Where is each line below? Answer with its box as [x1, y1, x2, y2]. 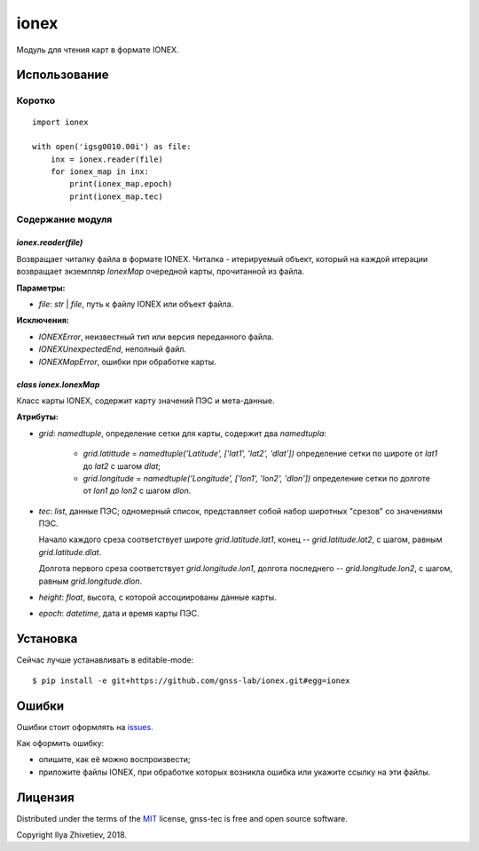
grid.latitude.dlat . [38, 546, 102, 557]
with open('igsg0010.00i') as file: [32, 142, 192, 152]
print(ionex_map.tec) [69, 191, 164, 202]
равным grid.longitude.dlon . [38, 576, 143, 586]
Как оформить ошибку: [16, 738, 105, 748]
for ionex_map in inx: [50, 167, 150, 177]
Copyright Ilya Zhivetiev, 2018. [16, 830, 128, 840]
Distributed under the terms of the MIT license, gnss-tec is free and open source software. [16, 813, 348, 823]
